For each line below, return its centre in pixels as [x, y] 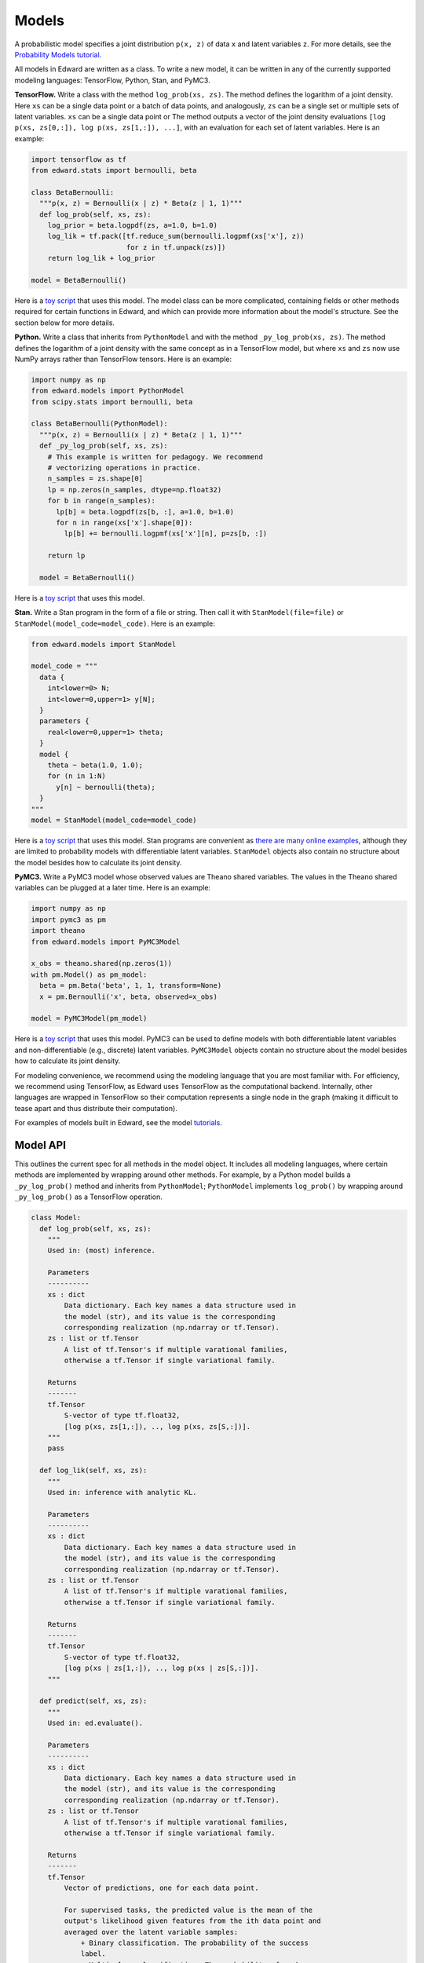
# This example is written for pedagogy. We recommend [155, 457]
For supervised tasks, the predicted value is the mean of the [188, 1910]
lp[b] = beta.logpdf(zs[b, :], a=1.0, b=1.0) [145, 512]
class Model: [56, 1218]
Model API [40, 1145]
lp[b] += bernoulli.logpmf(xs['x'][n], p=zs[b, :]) [166, 534]
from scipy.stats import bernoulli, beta [112, 402]
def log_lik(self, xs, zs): [93, 1471]
